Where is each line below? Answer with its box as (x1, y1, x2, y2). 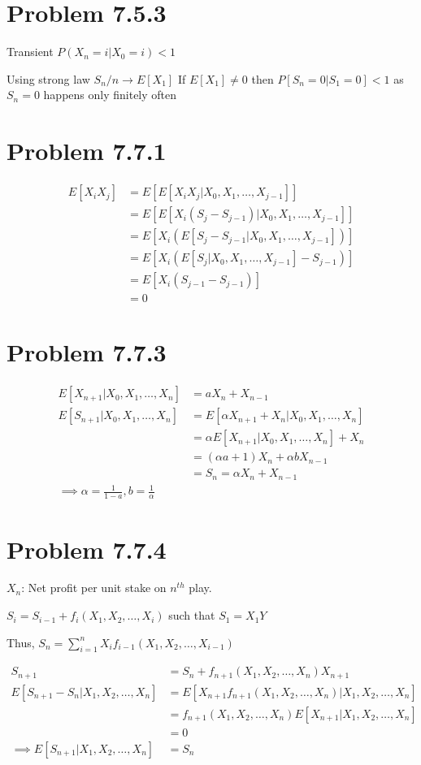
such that (168, 607, 215, 624)
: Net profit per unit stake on (21, 579, 167, 596)
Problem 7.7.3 (7, 335, 167, 369)
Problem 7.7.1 (7, 134, 167, 167)
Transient (7, 43, 54, 60)
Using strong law (7, 70, 90, 87)
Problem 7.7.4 (7, 532, 167, 565)
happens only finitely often (43, 86, 177, 103)
